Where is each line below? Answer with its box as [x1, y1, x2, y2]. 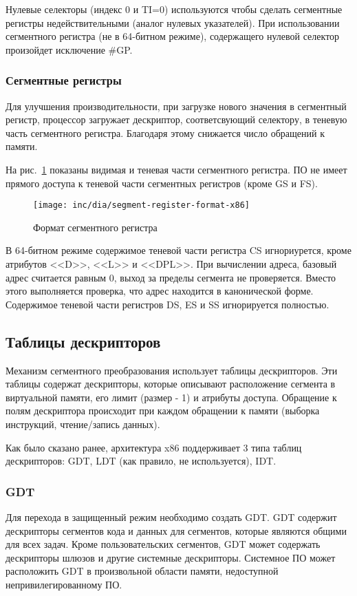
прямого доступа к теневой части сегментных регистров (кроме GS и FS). [6, 175, 318, 190]
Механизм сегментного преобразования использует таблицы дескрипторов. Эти [6, 363, 338, 377]
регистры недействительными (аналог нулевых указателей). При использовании [6, 15, 340, 30]
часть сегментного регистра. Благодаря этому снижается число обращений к [6, 125, 325, 140]
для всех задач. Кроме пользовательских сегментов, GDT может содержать [6, 537, 321, 551]
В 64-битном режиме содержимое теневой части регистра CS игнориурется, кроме [6, 243, 351, 257]
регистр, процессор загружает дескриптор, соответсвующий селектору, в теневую [6, 112, 347, 127]
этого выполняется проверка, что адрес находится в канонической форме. [6, 284, 314, 298]
